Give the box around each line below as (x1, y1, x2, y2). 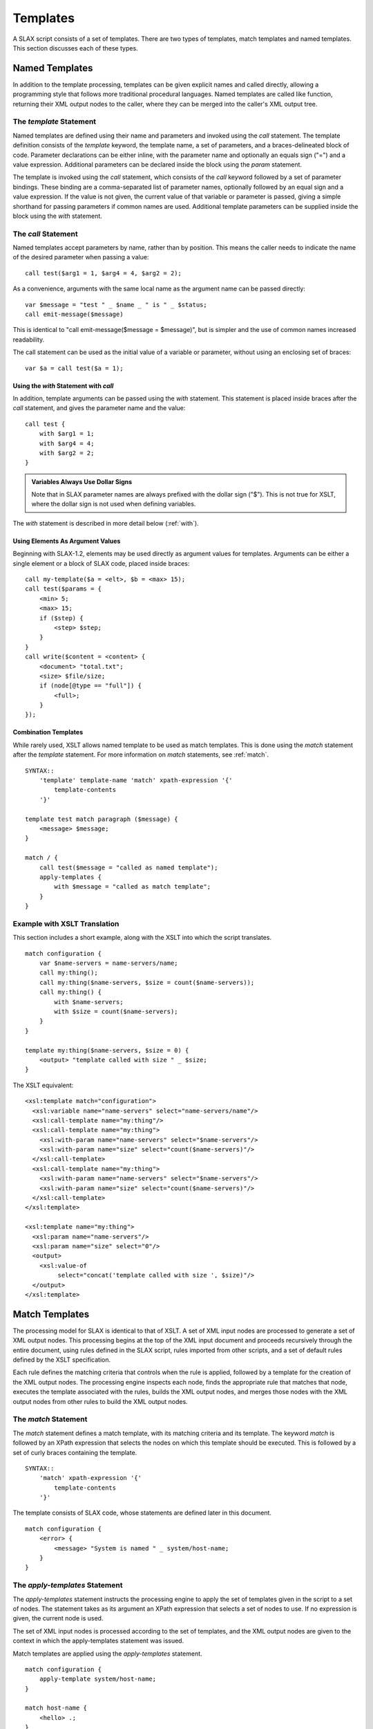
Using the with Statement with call (12, 381, 114, 390)
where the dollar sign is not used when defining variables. (31, 500, 196, 508)
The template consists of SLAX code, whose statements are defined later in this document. (12, 1508, 272, 1517)
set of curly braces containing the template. (12, 1448, 137, 1457)
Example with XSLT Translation (12, 918, 119, 928)
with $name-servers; (54, 998, 124, 1006)
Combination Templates (12, 728, 84, 737)
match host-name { (25, 1704, 88, 1712)
